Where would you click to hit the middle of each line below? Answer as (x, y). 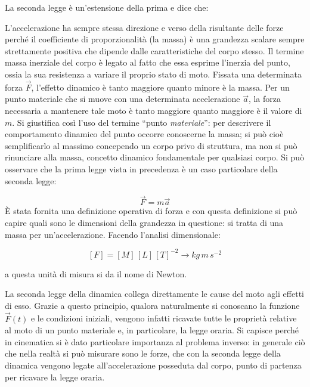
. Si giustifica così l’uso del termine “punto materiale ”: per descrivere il (142, 122)
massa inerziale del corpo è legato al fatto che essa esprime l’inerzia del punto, (148, 62)
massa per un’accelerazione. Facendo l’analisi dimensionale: (113, 234)
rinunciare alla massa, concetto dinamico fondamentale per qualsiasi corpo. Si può (155, 157)
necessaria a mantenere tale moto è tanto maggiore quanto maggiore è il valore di (154, 110)
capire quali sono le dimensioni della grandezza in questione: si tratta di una (144, 222)
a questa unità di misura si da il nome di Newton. (96, 273)
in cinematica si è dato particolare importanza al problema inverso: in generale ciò (155, 341)
